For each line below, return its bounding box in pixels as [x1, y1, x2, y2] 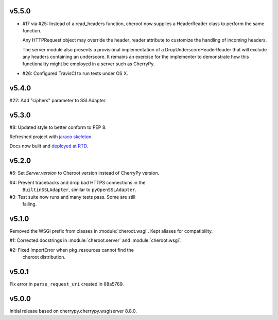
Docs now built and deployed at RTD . [9, 143, 89, 149]
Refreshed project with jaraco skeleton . [9, 134, 93, 140]
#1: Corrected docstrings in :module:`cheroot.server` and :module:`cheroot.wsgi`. [9, 237, 182, 243]
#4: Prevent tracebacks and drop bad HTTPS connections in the [9, 179, 146, 185]
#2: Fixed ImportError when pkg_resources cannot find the [9, 247, 134, 253]
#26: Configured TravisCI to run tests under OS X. [22, 70, 128, 77]
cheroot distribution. [22, 254, 66, 260]
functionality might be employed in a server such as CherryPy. [22, 61, 155, 67]
